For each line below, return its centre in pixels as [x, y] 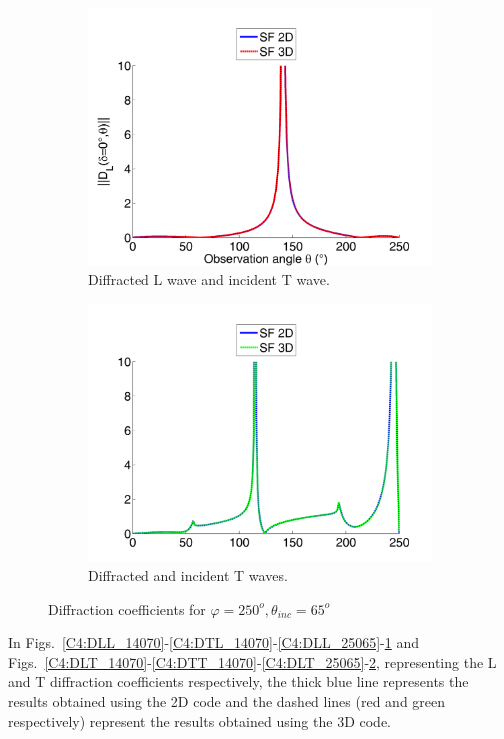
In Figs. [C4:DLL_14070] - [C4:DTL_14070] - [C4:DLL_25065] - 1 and [214, 642]
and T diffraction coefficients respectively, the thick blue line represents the [238, 681]
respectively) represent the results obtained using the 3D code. [199, 720]
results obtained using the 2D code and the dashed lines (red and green [227, 701]
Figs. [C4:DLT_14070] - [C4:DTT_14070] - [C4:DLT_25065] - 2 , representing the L [252, 661]
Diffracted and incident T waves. [188, 575]
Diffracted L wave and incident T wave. [209, 279]
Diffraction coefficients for [127, 608]
